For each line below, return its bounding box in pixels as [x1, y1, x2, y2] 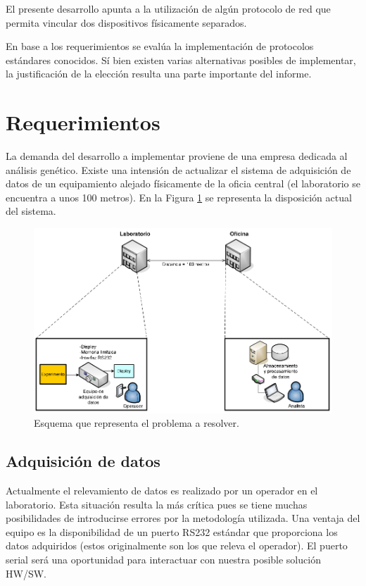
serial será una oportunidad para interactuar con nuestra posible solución [6, 552, 321, 567]
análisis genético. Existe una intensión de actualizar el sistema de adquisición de [6, 162, 351, 177]
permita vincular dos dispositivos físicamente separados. [6, 15, 247, 30]
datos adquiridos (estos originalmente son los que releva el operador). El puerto [6, 538, 348, 553]
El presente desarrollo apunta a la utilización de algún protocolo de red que [6, 1, 331, 15]
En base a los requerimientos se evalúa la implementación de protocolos [6, 39, 314, 54]
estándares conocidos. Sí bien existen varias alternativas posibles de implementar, [6, 52, 356, 67]
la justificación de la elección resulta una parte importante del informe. [6, 66, 312, 81]
